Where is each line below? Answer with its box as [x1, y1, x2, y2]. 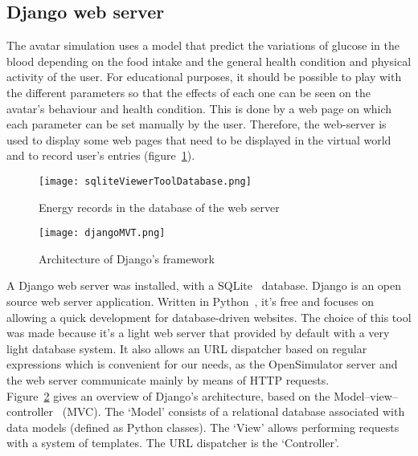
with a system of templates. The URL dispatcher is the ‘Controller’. [6, 434, 339, 451]
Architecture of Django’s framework [39, 250, 215, 267]
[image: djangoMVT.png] [39, 227, 166, 239]
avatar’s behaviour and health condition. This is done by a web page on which [6, 100, 392, 116]
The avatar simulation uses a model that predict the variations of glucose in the [6, 37, 400, 54]
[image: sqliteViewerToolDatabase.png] [39, 175, 252, 187]
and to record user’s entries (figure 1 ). [6, 147, 195, 164]
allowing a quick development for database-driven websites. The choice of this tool [6, 308, 412, 325]
